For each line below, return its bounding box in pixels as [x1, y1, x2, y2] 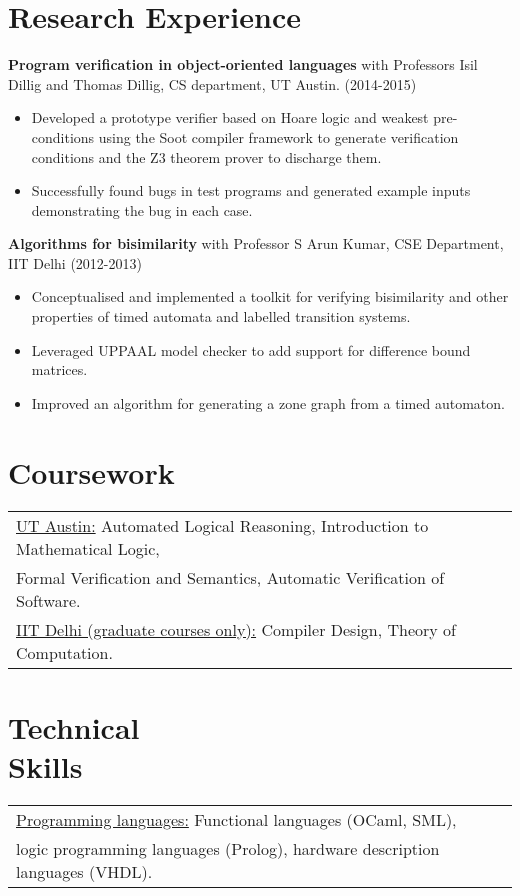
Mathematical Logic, [16, 536, 160, 560]
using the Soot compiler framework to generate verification [98, 126, 459, 147]
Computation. [16, 640, 113, 664]
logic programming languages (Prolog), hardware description [16, 836, 440, 860]
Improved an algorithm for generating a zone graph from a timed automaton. [31, 392, 505, 413]
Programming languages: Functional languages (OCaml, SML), [16, 807, 457, 831]
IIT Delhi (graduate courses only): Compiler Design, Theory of [16, 617, 457, 641]
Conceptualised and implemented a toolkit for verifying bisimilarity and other [31, 286, 509, 307]
